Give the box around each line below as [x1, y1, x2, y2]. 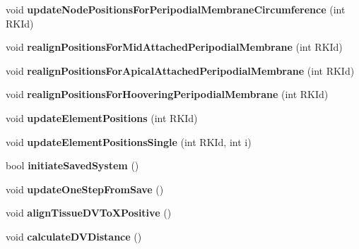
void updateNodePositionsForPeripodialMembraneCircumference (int [6, 2, 346, 16]
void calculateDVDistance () [6, 229, 142, 243]
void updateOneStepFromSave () [6, 181, 164, 196]
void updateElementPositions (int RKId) [6, 110, 198, 125]
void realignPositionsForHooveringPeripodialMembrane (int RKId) [6, 87, 329, 102]
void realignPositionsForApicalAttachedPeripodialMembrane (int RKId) [6, 63, 355, 78]
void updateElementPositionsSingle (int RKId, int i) [6, 134, 252, 149]
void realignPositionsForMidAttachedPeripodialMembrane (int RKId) [6, 40, 343, 54]
